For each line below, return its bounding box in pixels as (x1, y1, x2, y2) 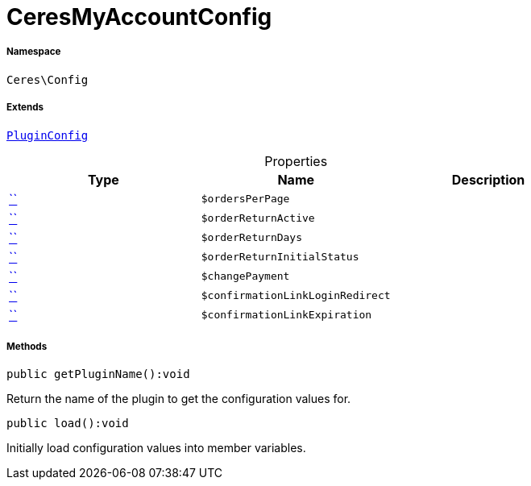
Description (451, 171, 525, 188)
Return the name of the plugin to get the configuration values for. (6, 392, 351, 406)
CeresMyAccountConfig (6, 3, 272, 31)
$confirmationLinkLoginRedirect (201, 289, 391, 302)
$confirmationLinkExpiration (201, 309, 372, 322)
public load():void (6, 417, 129, 430)
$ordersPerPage (201, 193, 290, 206)
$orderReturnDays (201, 231, 303, 244)
